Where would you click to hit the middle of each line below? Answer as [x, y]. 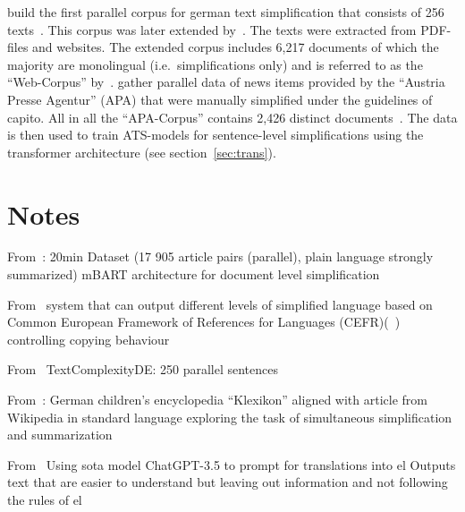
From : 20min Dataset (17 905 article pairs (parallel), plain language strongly [220, 256]
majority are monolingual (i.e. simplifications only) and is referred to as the [215, 64]
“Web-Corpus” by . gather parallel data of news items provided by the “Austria [226, 82]
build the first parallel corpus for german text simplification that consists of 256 [226, 12]
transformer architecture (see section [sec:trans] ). [142, 152]
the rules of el [45, 499]
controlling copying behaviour [89, 339]
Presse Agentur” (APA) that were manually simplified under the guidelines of [220, 99]
